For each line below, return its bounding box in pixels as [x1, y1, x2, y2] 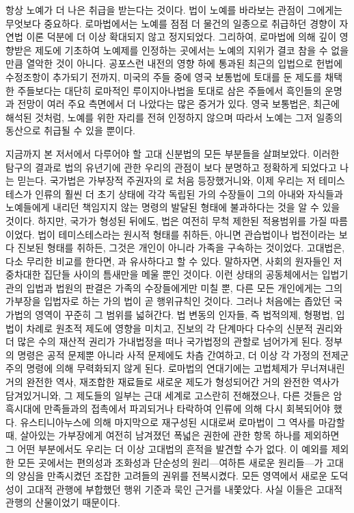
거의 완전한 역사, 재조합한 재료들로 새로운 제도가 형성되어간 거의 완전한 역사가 [5, 375, 340, 389]
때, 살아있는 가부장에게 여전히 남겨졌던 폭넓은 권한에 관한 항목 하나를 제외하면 [5, 428, 340, 442]
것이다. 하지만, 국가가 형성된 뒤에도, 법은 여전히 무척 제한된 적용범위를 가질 [5, 213, 327, 227]
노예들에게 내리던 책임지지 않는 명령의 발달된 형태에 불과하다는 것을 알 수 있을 [5, 200, 340, 214]
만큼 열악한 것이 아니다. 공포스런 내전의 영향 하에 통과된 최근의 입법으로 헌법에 [5, 56, 343, 71]
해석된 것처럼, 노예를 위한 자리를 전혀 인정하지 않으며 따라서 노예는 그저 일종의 [5, 110, 343, 124]
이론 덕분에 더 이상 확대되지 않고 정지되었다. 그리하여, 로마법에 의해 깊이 [26, 29, 337, 44]
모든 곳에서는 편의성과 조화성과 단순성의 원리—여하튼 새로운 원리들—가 [17, 455, 323, 469]
